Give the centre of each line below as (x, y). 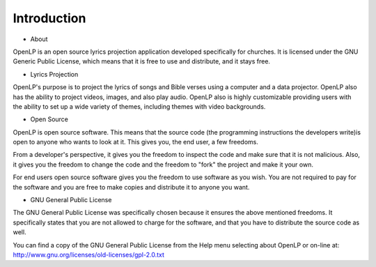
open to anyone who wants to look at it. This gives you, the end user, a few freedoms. (136, 142)
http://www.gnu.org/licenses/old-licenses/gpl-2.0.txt (89, 254)
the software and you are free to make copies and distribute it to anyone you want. (131, 187)
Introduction (49, 18)
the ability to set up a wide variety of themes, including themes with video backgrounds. (139, 106)
